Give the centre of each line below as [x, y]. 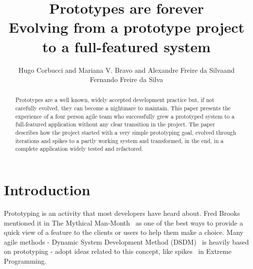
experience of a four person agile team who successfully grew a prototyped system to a [125, 116]
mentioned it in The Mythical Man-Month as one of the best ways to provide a [124, 222]
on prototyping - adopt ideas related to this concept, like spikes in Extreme [118, 251]
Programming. [25, 260]
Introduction [47, 190]
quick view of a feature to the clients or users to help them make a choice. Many [124, 232]
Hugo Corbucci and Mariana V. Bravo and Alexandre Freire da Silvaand [126, 70]
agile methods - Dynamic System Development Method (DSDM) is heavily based [126, 241]
